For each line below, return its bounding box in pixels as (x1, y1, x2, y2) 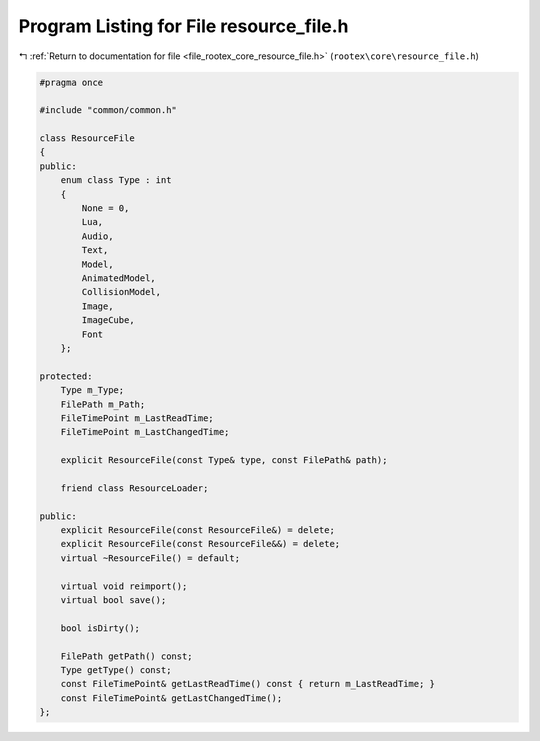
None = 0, (81, 203, 130, 214)
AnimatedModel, (81, 273, 157, 284)
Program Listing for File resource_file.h (18, 15, 349, 37)
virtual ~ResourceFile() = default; (60, 552, 240, 564)
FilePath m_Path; (60, 398, 146, 410)
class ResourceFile (39, 133, 135, 144)
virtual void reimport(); (60, 580, 188, 592)
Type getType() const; (60, 664, 172, 675)
